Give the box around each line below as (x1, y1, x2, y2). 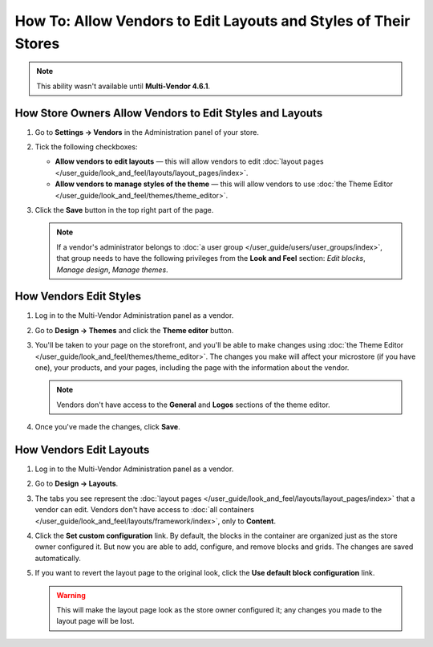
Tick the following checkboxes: (34, 142, 138, 152)
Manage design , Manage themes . (56, 265, 168, 275)
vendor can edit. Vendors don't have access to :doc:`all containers (34, 505, 254, 515)
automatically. (34, 553, 82, 563)
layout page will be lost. (56, 616, 136, 626)
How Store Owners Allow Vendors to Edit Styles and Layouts (14, 106, 323, 120)
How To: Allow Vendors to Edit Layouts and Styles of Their (14, 12, 411, 30)
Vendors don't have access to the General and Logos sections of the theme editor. (56, 400, 330, 409)
